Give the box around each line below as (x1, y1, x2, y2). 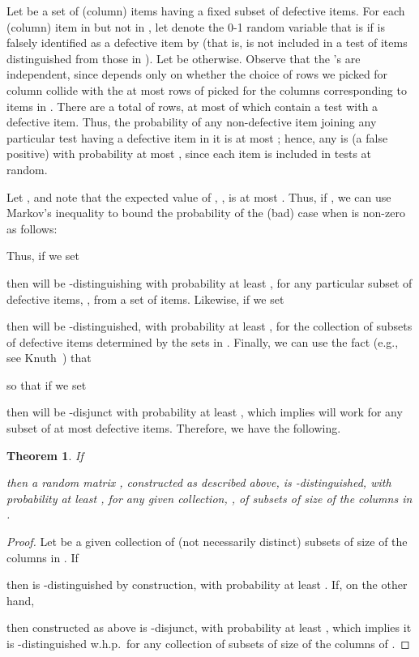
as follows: (6, 220, 58, 237)
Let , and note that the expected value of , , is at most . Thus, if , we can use (6, 188, 391, 205)
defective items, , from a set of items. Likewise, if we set (6, 290, 284, 307)
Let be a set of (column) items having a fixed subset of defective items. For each (6, 2, 405, 19)
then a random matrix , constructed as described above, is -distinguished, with (6, 474, 391, 491)
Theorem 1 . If (6, 446, 83, 463)
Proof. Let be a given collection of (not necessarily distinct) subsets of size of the (6, 533, 408, 550)
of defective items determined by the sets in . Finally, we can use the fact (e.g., (6, 333, 399, 350)
